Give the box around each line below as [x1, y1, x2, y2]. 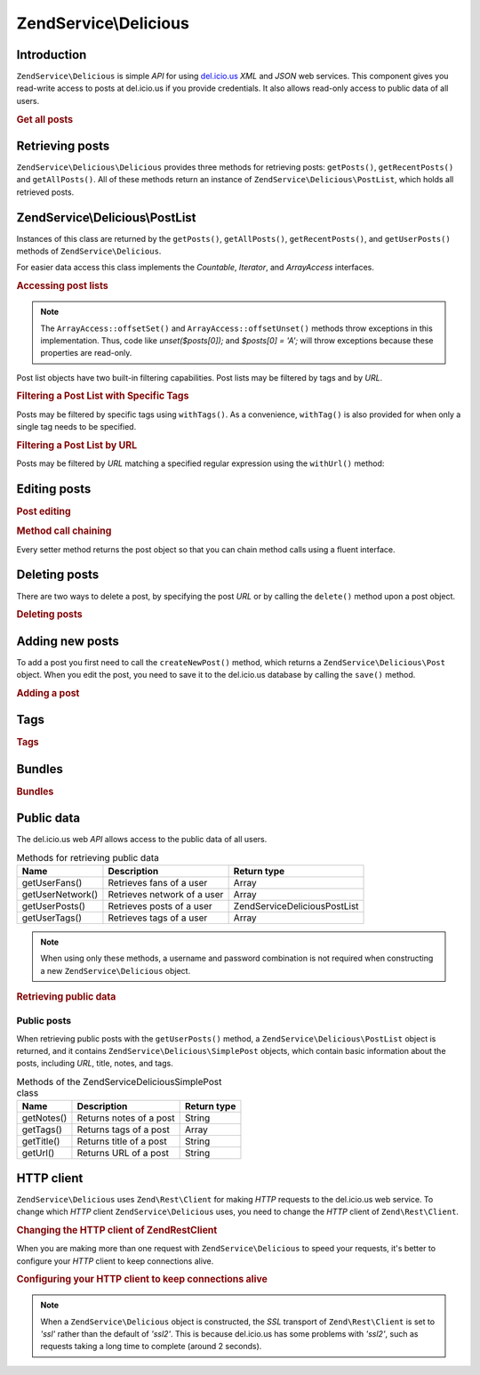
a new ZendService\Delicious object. [40, 965, 191, 976]
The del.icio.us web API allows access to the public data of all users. [16, 834, 268, 845]
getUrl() [21, 1147, 55, 1160]
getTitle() [21, 1135, 60, 1147]
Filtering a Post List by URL [16, 438, 138, 451]
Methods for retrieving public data [16, 851, 159, 864]
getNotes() [21, 1112, 68, 1124]
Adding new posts [16, 633, 119, 648]
